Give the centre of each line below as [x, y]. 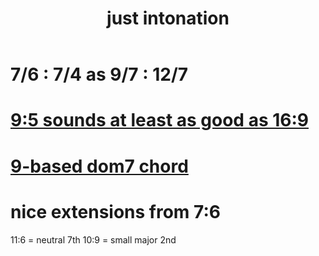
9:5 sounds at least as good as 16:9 [160, 120]
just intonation [168, 18]
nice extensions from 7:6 [115, 211]
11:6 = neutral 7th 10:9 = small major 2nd [93, 239]
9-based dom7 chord [99, 166]
